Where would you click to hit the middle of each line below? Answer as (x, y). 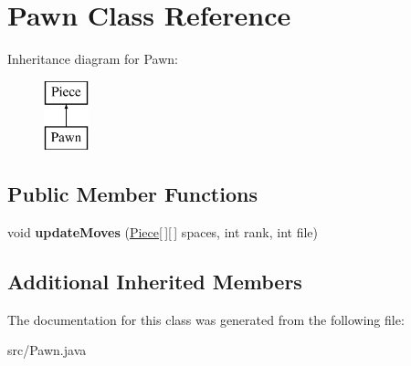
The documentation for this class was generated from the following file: (206, 319)
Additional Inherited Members (155, 282)
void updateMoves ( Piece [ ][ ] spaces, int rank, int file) (163, 232)
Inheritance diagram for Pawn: (93, 59)
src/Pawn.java (47, 350)
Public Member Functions (132, 194)
